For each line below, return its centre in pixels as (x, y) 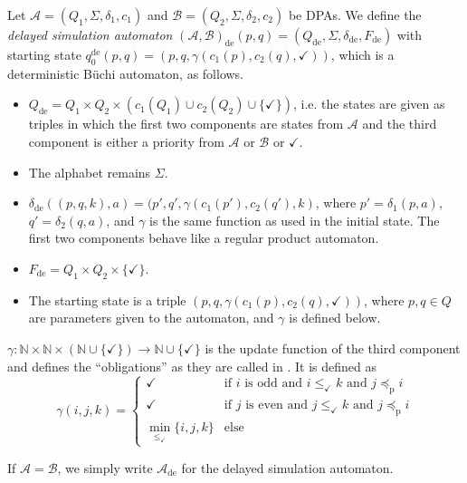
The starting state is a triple (107, 299)
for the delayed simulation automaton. (287, 467)
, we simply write (105, 467)
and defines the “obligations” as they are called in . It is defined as (192, 366)
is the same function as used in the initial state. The (295, 220)
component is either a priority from (126, 141)
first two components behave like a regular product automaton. (204, 238)
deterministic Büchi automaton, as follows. (126, 73)
